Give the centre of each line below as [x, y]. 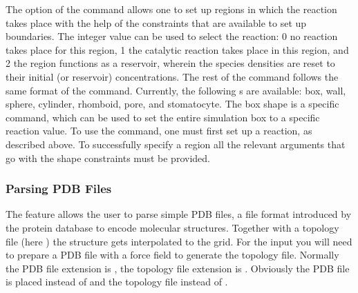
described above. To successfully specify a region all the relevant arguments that [176, 144]
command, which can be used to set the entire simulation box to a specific [163, 117]
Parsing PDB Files [59, 189]
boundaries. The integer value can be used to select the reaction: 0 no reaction [172, 36]
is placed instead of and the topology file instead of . [117, 282]
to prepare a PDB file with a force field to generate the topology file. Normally [172, 255]
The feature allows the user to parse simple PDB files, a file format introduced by [179, 214]
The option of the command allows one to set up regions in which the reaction [171, 9]
